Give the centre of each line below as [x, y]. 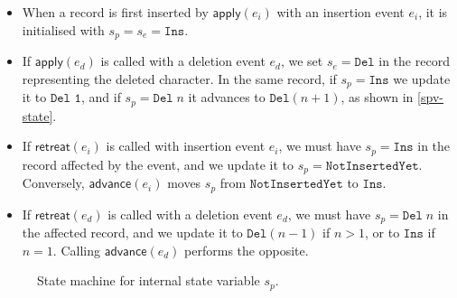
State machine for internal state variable [149, 280]
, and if [101, 97]
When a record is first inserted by [115, 12]
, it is [433, 12]
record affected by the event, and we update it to [158, 164]
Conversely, [53, 183]
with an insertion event [340, 12]
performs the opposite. [247, 250]
